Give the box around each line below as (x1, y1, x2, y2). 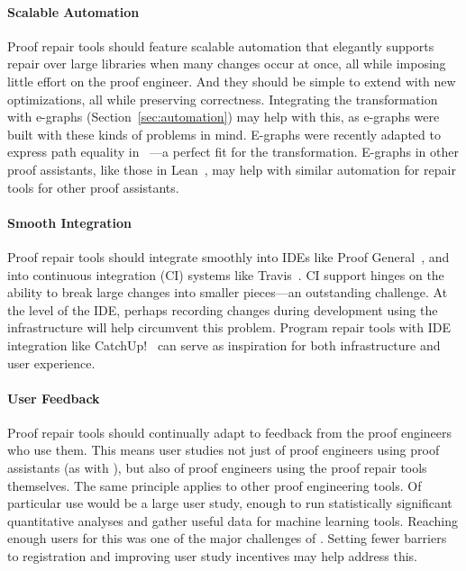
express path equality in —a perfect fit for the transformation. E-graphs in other (7, 142, 459, 161)
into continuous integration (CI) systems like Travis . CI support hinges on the (7, 265, 444, 284)
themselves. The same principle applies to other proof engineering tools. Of (7, 476, 422, 494)
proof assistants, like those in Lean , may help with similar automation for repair (7, 159, 456, 178)
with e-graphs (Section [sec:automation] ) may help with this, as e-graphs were (7, 107, 440, 126)
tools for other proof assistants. (7, 177, 179, 196)
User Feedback (7, 388, 100, 407)
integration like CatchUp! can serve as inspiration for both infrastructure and (7, 335, 441, 354)
